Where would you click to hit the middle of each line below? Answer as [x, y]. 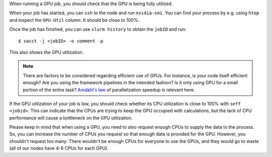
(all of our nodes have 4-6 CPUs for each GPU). [59, 148]
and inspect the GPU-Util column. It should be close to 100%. [74, 20]
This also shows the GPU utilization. [47, 52]
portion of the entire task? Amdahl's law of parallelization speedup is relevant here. [109, 90]
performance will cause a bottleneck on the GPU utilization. [71, 118]
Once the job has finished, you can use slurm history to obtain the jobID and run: [98, 29]
